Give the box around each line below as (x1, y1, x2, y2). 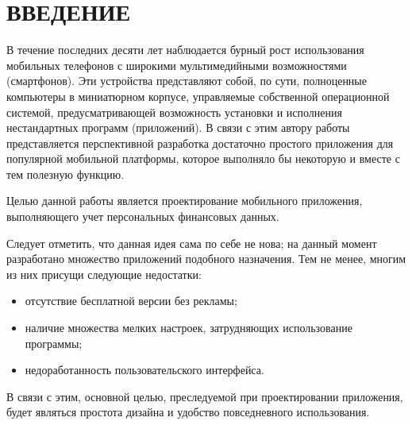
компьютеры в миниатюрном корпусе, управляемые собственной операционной (6, 87, 390, 104)
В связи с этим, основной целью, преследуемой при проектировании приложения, (6, 388, 403, 404)
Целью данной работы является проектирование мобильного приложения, (6, 192, 363, 209)
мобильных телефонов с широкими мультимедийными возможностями (6, 56, 347, 73)
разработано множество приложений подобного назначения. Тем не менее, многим (6, 250, 406, 267)
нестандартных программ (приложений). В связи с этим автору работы (6, 119, 350, 136)
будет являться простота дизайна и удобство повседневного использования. (6, 404, 370, 420)
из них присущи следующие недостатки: (6, 265, 202, 282)
